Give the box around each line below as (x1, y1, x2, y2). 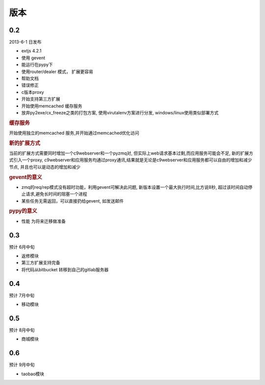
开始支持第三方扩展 (21, 96, 60, 102)
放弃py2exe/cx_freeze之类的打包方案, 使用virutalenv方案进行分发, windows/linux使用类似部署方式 (21, 109, 219, 115)
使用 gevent (21, 54, 46, 61)
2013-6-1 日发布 (9, 39, 42, 45)
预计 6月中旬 (9, 244, 35, 250)
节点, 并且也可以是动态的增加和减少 (9, 164, 80, 170)
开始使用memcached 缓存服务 (21, 103, 82, 109)
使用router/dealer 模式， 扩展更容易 (21, 69, 93, 75)
